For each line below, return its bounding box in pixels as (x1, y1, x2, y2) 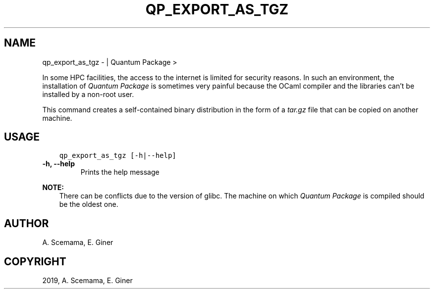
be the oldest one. (59, 200, 118, 209)
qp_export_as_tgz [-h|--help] (59, 151, 176, 160)
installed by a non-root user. (42, 90, 134, 98)
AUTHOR (4, 217, 49, 230)
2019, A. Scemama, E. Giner (42, 276, 133, 285)
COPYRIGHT (4, 255, 66, 268)
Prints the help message (80, 168, 160, 177)
